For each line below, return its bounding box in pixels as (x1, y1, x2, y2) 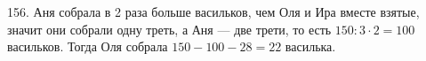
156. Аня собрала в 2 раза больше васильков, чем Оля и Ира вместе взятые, (7, 3, 420, 20)
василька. (285, 37, 336, 56)
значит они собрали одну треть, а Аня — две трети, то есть (7, 19, 332, 38)
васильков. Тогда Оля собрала (7, 37, 168, 56)
